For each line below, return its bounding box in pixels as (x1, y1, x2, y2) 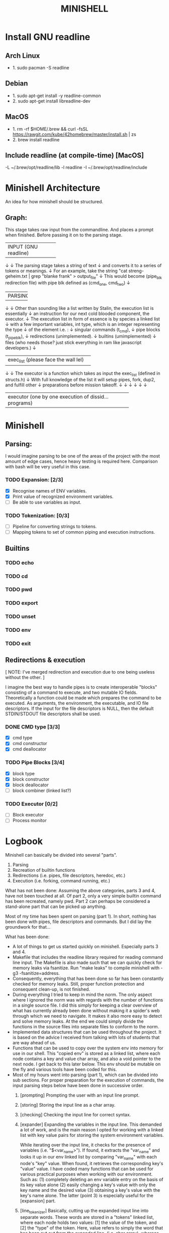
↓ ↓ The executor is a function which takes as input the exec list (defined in (5, 370, 160, 377)
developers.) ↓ (5, 345, 37, 351)
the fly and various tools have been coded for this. (12, 1066, 117, 1073)
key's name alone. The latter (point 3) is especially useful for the (20, 1192, 153, 1198)
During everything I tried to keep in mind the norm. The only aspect (12, 992, 152, 998)
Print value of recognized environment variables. (12, 494, 114, 500)
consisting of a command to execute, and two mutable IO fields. (5, 689, 138, 695)
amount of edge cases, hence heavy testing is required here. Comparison (5, 458, 158, 464)
